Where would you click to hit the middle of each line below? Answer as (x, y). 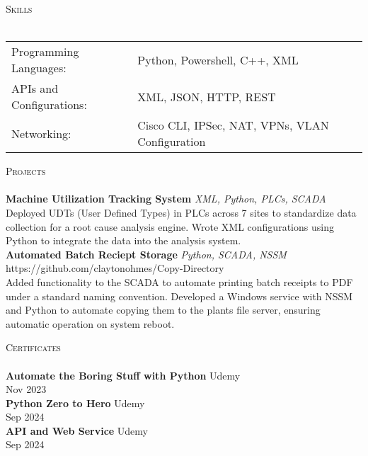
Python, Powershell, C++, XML (218, 59)
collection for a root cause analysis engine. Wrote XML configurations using (170, 226)
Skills (19, 8)
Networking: (41, 133)
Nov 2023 (26, 389)
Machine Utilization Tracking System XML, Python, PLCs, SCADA (166, 199)
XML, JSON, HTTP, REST (207, 96)
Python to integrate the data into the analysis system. (123, 240)
